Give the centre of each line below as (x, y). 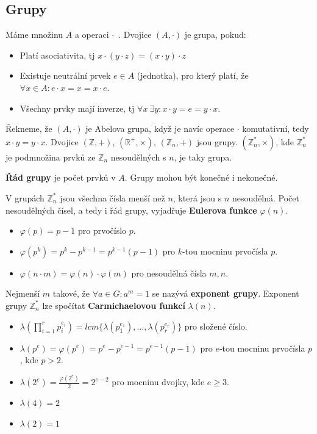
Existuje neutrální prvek (65, 75)
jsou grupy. (217, 141)
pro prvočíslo (102, 230)
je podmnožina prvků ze (51, 157)
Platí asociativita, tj (57, 55)
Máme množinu (34, 34)
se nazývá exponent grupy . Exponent (226, 293)
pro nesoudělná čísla (169, 273)
